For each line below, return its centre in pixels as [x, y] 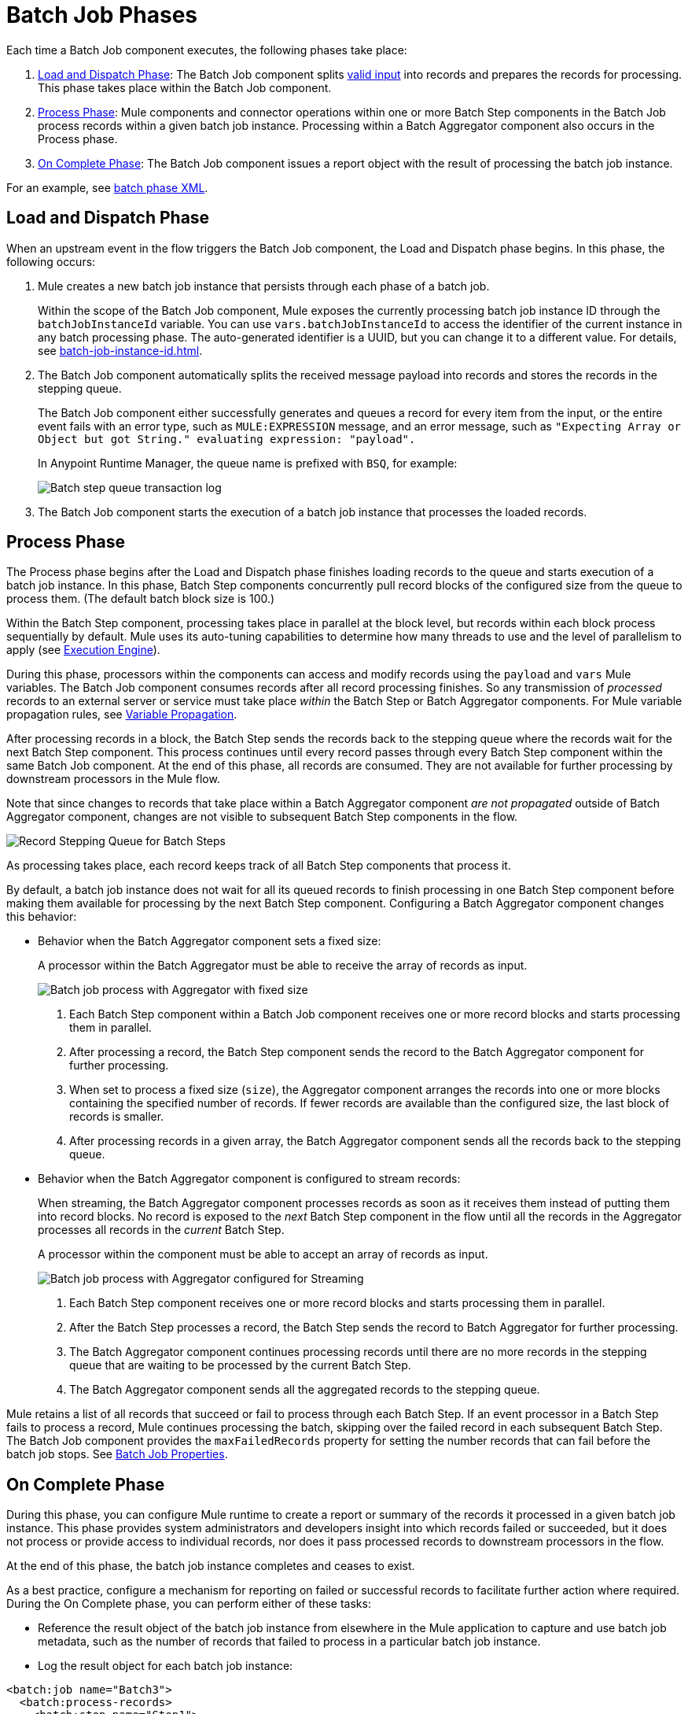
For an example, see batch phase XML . [107, 187]
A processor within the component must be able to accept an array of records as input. [263, 1254]
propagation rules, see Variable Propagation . [122, 715]
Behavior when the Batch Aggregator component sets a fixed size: [210, 941]
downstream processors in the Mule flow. [113, 779]
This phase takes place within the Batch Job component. [185, 87]
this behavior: [42, 917]
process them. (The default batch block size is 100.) [141, 599]
